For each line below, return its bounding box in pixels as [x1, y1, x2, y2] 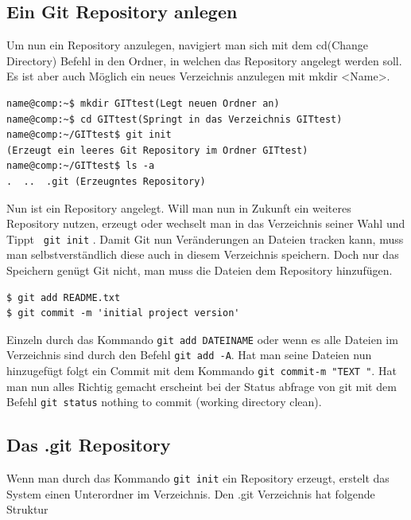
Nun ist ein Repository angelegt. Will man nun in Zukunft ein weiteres [6, 199, 351, 216]
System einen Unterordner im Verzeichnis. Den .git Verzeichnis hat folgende [6, 485, 375, 502]
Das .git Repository [6, 432, 171, 457]
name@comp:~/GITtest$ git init [6, 129, 172, 141]
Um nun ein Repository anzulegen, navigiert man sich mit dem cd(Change [6, 37, 369, 53]
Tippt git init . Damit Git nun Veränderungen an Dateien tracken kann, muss [6, 230, 404, 247]
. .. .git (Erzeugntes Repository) [6, 175, 206, 187]
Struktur [6, 501, 48, 518]
